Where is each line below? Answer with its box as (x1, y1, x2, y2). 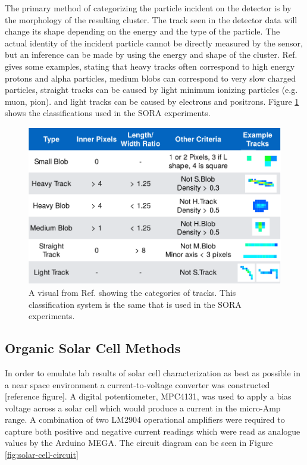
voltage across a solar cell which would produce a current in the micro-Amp (5, 401, 281, 414)
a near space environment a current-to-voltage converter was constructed (5, 378, 270, 391)
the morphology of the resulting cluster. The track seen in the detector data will (5, 13, 297, 26)
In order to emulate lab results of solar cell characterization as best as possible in (5, 366, 301, 379)
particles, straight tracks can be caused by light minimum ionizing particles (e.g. (5, 83, 298, 96)
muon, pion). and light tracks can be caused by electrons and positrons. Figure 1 (5, 95, 299, 107)
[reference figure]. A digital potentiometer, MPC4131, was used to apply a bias (5, 390, 292, 402)
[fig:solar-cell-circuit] (5, 448, 79, 461)
